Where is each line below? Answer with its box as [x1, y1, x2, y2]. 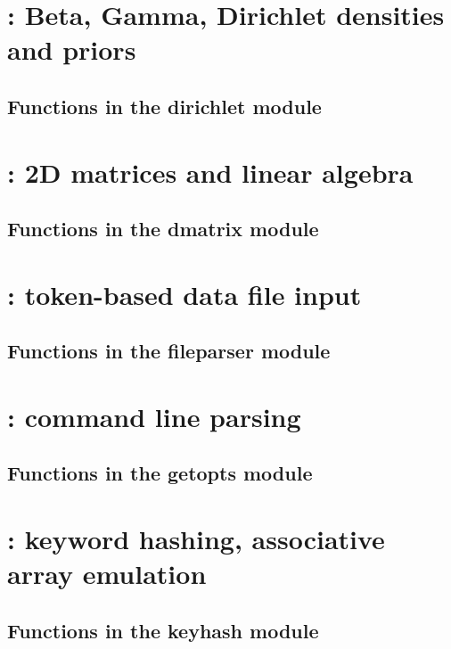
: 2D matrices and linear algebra [7, 153, 414, 190]
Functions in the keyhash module [7, 616, 319, 644]
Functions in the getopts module [7, 459, 313, 487]
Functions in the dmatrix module [7, 215, 319, 242]
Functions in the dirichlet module [7, 92, 322, 119]
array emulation [7, 555, 207, 592]
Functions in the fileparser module [7, 337, 331, 365]
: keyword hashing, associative [7, 521, 385, 556]
